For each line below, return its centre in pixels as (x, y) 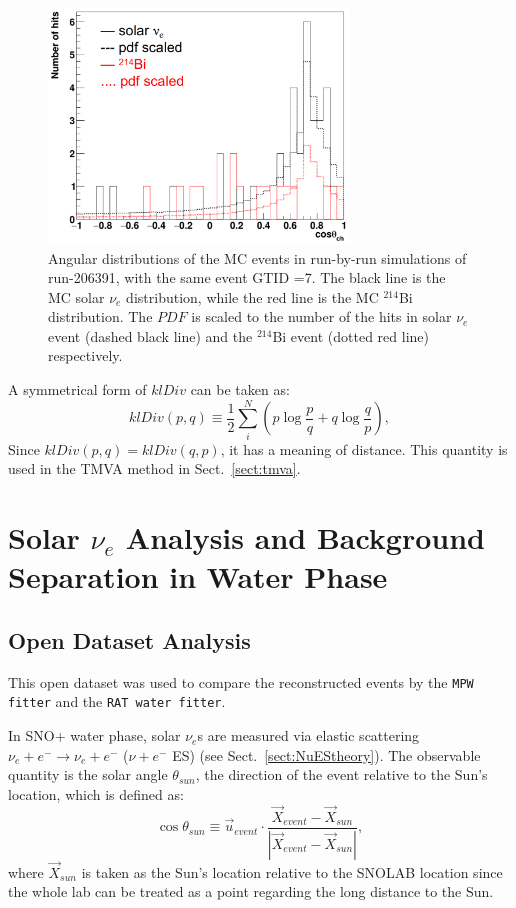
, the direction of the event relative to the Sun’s (341, 774)
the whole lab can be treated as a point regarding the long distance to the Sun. (251, 891)
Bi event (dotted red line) (350, 335)
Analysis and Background (305, 537)
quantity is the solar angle (88, 774)
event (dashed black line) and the (150, 335)
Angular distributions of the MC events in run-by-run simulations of (257, 257)
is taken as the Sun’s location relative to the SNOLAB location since (292, 871)
